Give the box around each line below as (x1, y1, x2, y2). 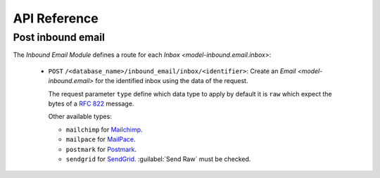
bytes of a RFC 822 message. (48, 99, 134, 108)
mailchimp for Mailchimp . (65, 125, 144, 134)
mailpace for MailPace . (65, 135, 137, 144)
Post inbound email (13, 31, 106, 44)
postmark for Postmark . (65, 145, 137, 153)
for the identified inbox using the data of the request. (95, 77, 248, 85)
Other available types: (48, 113, 112, 121)
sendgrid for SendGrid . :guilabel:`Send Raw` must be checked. (65, 155, 251, 163)
